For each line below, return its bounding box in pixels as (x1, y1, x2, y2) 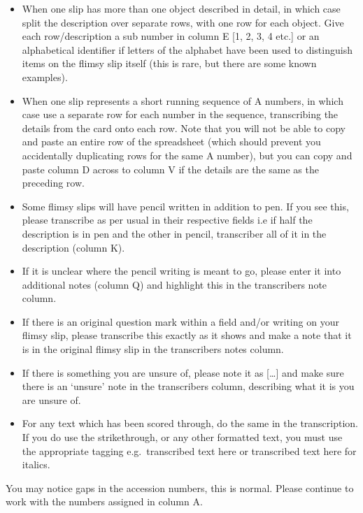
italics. (22, 457, 50, 472)
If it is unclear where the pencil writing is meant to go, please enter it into (22, 263, 341, 278)
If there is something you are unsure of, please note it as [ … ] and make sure (22, 365, 344, 380)
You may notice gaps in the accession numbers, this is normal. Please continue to (6, 480, 354, 495)
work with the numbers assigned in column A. (6, 494, 203, 509)
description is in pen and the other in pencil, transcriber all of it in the (22, 226, 327, 240)
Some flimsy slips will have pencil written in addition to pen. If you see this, (22, 198, 349, 213)
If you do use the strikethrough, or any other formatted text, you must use (22, 430, 343, 445)
